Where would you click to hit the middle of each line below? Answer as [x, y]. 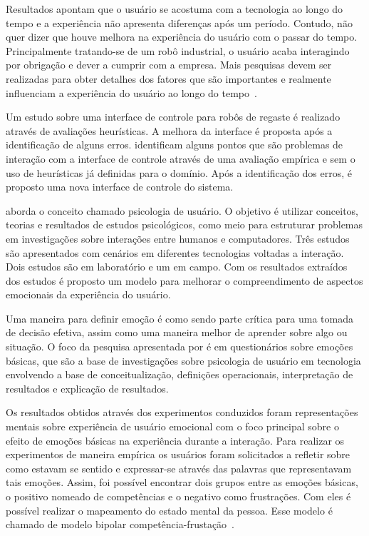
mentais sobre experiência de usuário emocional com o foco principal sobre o [172, 426]
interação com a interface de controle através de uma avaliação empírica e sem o [181, 158]
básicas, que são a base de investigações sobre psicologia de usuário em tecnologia [183, 360]
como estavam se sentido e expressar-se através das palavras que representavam [179, 468]
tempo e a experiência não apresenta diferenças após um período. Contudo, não [179, 22]
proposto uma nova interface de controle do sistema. [120, 187]
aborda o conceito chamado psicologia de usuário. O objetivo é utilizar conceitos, [182, 210]
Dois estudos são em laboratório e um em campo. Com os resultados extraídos [177, 267]
